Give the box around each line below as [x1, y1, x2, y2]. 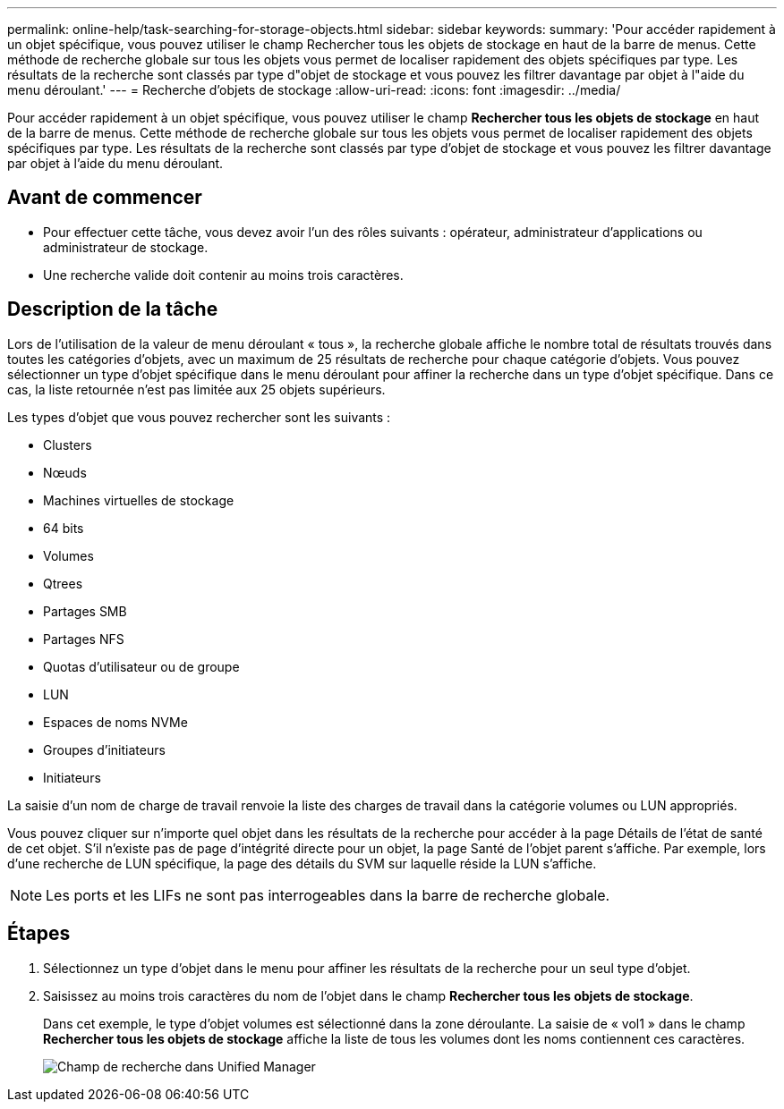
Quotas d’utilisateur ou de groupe [43, 658, 240, 674]
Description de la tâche [7, 298, 218, 321]
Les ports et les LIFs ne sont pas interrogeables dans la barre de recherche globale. [46, 885, 610, 904]
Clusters [43, 436, 92, 453]
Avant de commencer [7, 186, 202, 209]
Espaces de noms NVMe [43, 714, 188, 730]
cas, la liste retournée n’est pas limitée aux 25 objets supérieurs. [7, 381, 386, 397]
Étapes [7, 922, 71, 945]
